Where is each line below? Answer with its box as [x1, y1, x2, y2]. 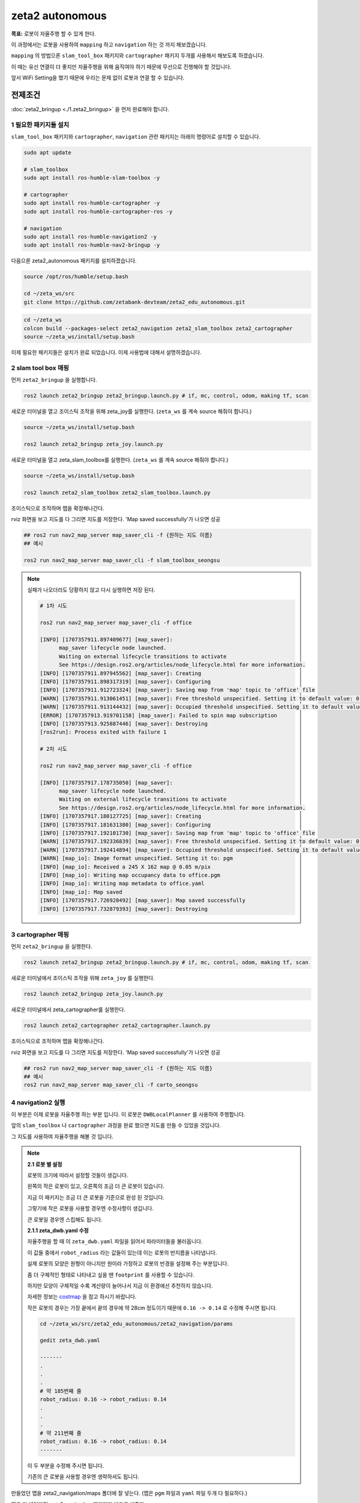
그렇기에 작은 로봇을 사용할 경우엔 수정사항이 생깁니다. [27, 1205, 154, 1212]
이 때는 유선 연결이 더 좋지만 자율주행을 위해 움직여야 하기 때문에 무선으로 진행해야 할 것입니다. [11, 63, 232, 70]
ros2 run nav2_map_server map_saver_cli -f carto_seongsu [23, 1082, 198, 1088]
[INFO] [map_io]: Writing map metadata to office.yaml [40, 880, 205, 887]
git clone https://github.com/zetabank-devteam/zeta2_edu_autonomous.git [23, 298, 245, 305]
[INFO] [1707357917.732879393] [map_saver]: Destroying [40, 905, 208, 912]
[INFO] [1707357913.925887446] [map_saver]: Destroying [40, 720, 208, 727]
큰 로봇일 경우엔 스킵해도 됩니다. [27, 1216, 103, 1223]
